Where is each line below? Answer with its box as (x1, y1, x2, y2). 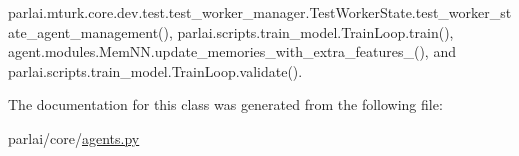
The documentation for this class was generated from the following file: (8, 94, 443, 115)
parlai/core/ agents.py (8, 127, 140, 148)
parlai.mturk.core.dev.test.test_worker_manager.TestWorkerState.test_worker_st (8, 2, 512, 22)
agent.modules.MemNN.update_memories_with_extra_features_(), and (8, 41, 456, 62)
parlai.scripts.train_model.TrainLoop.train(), (177, 21, 454, 42)
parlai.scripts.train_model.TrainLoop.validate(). (8, 60, 303, 81)
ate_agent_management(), (8, 21, 173, 42)
